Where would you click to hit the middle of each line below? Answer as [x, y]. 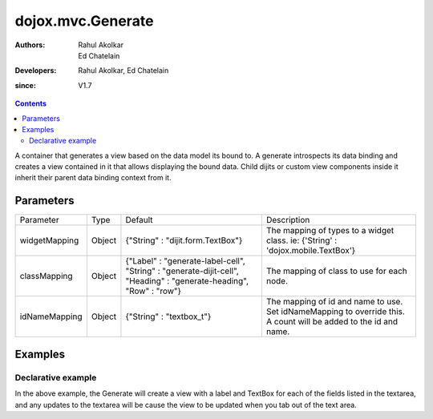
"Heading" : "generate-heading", [187, 281]
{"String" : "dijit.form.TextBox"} [184, 240]
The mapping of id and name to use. [334, 302]
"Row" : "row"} [154, 291]
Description [288, 220]
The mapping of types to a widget [330, 231]
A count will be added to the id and [332, 322]
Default [139, 220]
